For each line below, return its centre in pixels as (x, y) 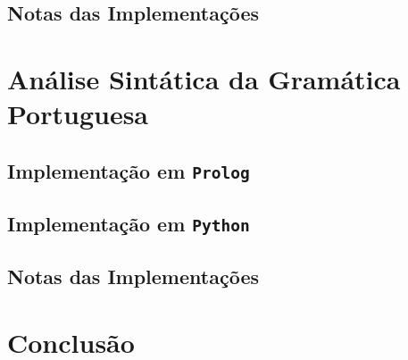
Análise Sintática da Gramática (204, 78)
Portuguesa (78, 114)
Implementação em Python (129, 224)
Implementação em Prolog (129, 170)
